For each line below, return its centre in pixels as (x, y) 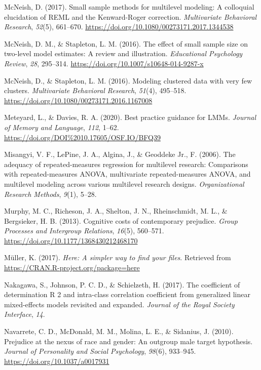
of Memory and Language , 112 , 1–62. (62, 127)
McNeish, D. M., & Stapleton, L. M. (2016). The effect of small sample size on (126, 43)
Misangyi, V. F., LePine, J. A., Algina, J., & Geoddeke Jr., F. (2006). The (120, 154)
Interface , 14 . (25, 314)
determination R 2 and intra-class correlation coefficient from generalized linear (127, 294)
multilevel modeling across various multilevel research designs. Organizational (124, 183)
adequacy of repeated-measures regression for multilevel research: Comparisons (126, 164)
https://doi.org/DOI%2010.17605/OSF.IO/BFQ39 (82, 137)
